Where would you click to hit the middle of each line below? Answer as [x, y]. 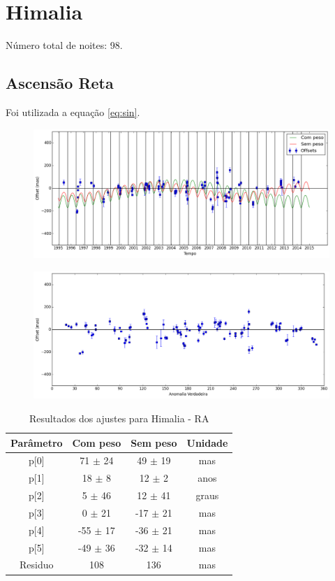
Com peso [97, 442]
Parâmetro [37, 442]
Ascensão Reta [60, 83]
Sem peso [154, 442]
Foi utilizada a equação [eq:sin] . [73, 112]
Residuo [37, 565]
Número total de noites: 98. [64, 45]
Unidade [207, 442]
